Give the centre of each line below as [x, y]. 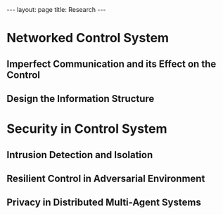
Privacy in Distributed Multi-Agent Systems [104, 203]
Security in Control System [87, 129]
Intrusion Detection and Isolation [80, 155]
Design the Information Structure [81, 99]
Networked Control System [88, 38]
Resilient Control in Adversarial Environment [106, 178]
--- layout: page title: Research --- [56, 9]
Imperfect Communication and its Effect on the [111, 64]
